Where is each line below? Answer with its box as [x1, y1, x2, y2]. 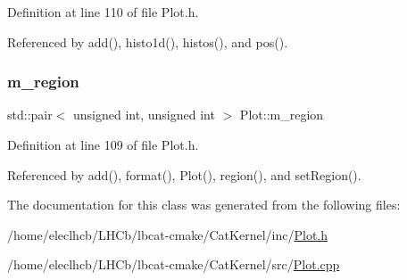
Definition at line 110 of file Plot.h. [7, 3, 199, 21]
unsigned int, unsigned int [73, 105, 215, 124]
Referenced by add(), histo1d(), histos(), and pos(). [7, 32, 288, 51]
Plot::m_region [239, 105, 324, 124]
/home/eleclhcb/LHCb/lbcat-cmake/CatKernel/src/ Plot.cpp [7, 255, 340, 274]
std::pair [7, 105, 53, 124]
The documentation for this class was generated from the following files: [7, 195, 401, 214]
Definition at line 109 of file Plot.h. [7, 136, 199, 153]
